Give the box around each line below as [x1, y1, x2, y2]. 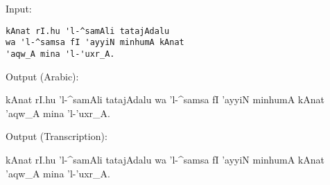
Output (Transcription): [6, 129, 107, 143]
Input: [6, 1, 32, 15]
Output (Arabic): [6, 69, 79, 83]
